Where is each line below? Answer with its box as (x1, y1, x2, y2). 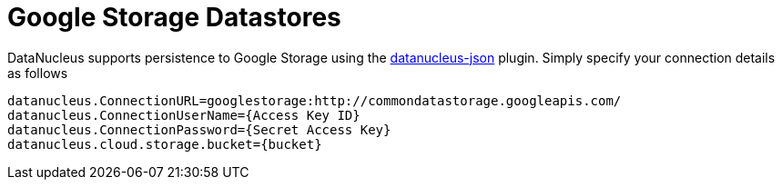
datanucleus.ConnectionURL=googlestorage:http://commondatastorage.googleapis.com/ (7, 93, 622, 108)
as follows (7, 64, 68, 81)
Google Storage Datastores (7, 2, 341, 33)
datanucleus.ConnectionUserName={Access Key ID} (7, 107, 361, 123)
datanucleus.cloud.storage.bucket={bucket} (7, 136, 322, 152)
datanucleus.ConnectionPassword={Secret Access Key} (7, 122, 391, 137)
